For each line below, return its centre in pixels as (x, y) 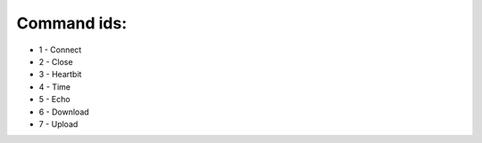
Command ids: (72, 23)
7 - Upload (58, 123)
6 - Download (64, 112)
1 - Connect (60, 50)
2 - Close (56, 61)
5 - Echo (54, 99)
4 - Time (55, 87)
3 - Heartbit (60, 75)
